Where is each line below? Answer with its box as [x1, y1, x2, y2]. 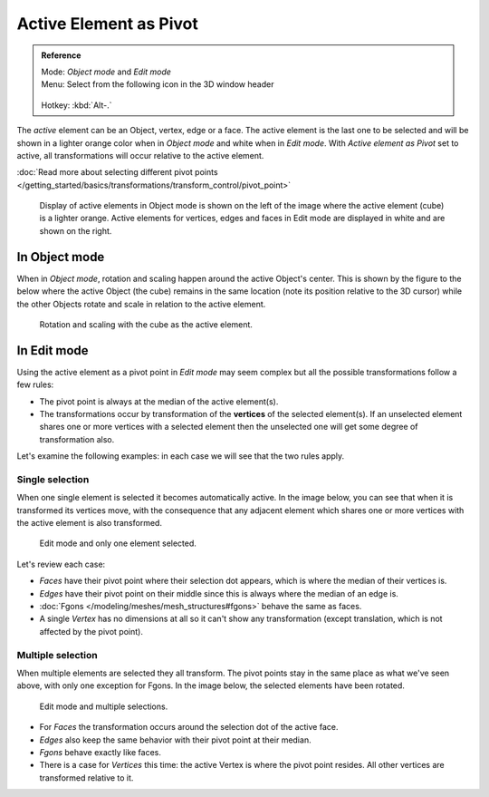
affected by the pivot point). [39, 626, 144, 637]
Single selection [16, 472, 90, 485]
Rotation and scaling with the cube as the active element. [39, 318, 254, 330]
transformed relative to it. [39, 772, 134, 783]
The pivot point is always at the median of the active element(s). [39, 395, 279, 407]
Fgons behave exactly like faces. [39, 746, 162, 757]
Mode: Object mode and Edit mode [41, 66, 172, 77]
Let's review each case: [16, 559, 106, 569]
